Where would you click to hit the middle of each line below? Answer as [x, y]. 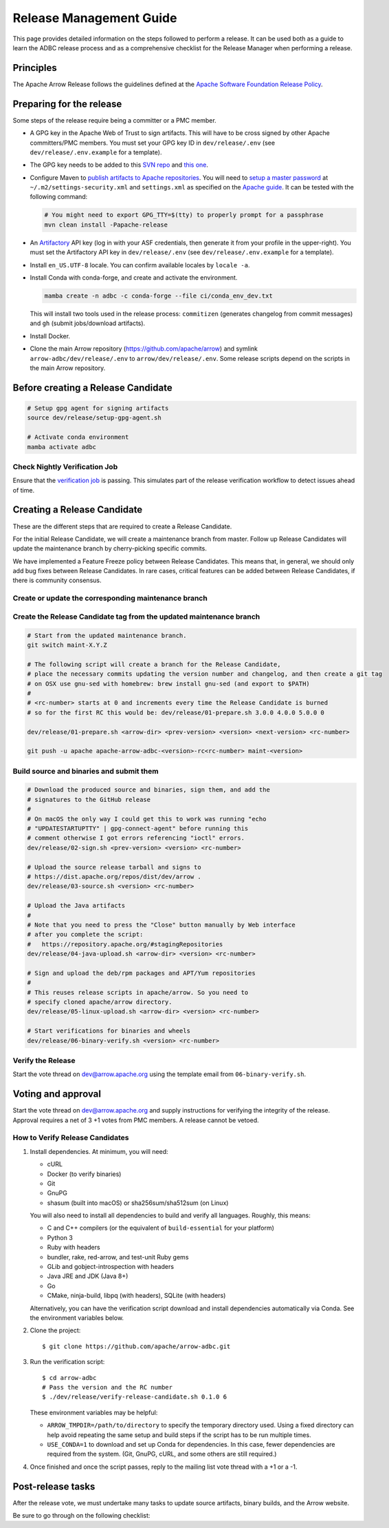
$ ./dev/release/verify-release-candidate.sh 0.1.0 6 [134, 1397]
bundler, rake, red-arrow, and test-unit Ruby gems [118, 1257]
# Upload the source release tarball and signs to [114, 867]
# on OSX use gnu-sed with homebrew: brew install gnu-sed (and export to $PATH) [169, 683]
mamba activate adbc [62, 447]
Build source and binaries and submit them [86, 771]
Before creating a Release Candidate [92, 388]
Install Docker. [50, 336]
